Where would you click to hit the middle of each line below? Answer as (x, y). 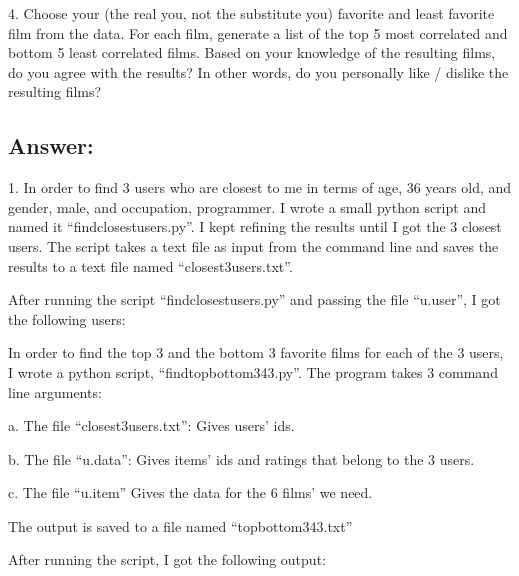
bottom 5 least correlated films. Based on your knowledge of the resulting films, (252, 52)
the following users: (67, 318)
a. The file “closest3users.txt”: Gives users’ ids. (151, 425)
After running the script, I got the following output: (167, 559)
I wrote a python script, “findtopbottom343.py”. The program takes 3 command (253, 371)
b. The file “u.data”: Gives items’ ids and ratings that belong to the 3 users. (241, 458)
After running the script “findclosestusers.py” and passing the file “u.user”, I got (254, 299)
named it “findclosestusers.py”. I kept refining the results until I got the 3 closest (255, 226)
